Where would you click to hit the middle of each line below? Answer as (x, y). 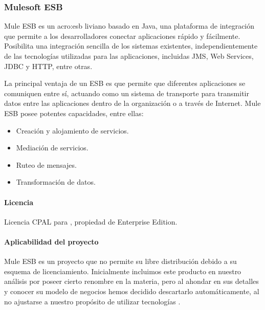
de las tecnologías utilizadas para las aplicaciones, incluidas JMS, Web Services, (129, 56)
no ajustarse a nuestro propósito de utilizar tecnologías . (92, 301)
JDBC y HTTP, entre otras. (48, 66)
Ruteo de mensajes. (46, 164)
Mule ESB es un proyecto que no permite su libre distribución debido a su (120, 261)
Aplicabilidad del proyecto (51, 241)
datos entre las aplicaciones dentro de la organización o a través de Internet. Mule (132, 103)
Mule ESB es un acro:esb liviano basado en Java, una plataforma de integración (129, 26)
